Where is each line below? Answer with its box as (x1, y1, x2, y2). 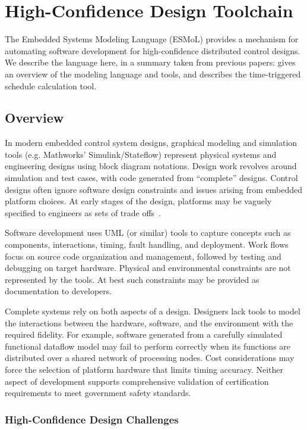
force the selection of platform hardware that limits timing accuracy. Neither (5, 363, 283, 375)
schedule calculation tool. (5, 79, 97, 92)
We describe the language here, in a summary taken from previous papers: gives (5, 56, 296, 68)
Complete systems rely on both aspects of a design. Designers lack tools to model (5, 305, 300, 317)
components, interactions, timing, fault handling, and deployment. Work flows (5, 238, 289, 251)
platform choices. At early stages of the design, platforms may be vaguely (5, 195, 272, 207)
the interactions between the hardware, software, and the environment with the (5, 316, 293, 329)
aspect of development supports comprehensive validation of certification (5, 375, 269, 387)
